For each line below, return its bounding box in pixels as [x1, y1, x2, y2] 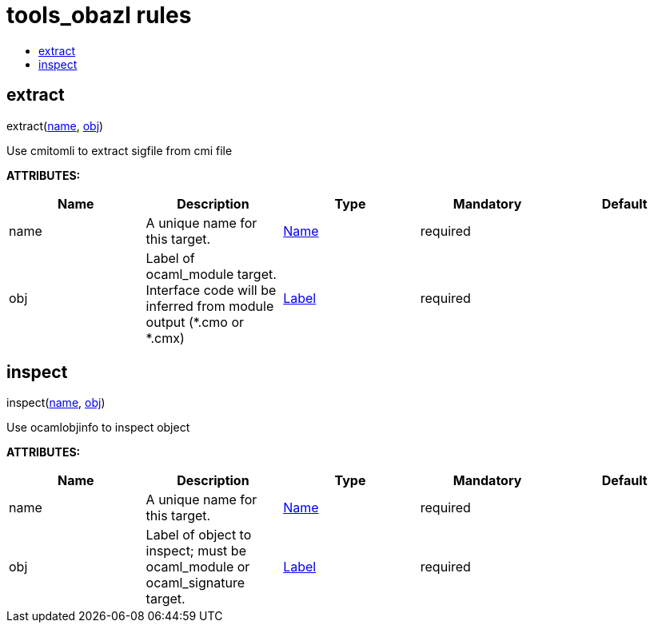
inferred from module [146, 297, 274, 314]
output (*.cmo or [146, 313, 245, 330]
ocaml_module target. [146, 265, 277, 282]
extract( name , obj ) [6, 118, 104, 133]
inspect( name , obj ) [6, 396, 106, 410]
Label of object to [146, 527, 252, 543]
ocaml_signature [146, 575, 245, 591]
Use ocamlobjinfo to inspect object [6, 420, 190, 435]
